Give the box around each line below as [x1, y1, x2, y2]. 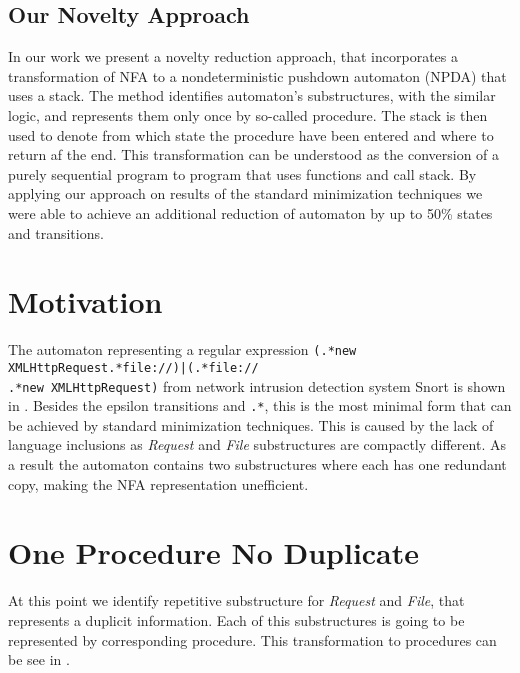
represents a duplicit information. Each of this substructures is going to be [8, 609, 465, 630]
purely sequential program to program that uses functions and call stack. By [8, 163, 477, 184]
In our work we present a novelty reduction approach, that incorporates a [8, 46, 458, 67]
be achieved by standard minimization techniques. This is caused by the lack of [8, 414, 494, 435]
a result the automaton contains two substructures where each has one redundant [8, 454, 507, 475]
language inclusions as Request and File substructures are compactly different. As [8, 434, 506, 455]
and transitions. [8, 222, 104, 243]
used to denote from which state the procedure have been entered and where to [8, 124, 494, 145]
